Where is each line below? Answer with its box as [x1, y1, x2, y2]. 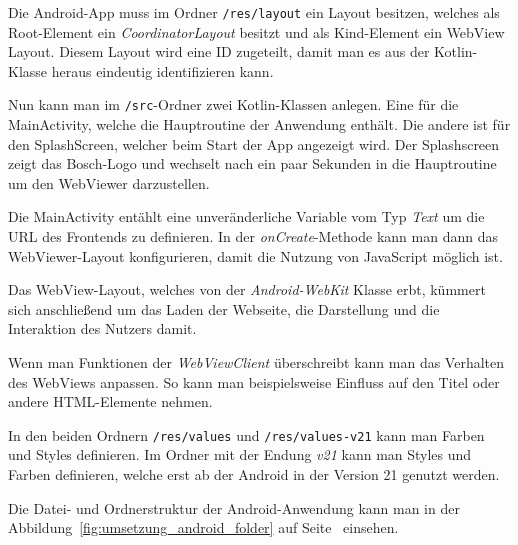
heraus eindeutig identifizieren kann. [51, 60, 274, 81]
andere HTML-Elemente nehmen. [8, 391, 213, 412]
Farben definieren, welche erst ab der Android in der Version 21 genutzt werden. [8, 464, 500, 485]
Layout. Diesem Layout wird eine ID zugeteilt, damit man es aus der [8, 41, 430, 62]
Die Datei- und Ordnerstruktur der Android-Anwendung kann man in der [8, 497, 460, 518]
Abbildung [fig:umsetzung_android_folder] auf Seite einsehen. [8, 517, 399, 538]
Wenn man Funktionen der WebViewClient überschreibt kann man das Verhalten [8, 352, 505, 373]
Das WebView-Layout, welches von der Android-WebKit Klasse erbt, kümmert [8, 279, 486, 300]
